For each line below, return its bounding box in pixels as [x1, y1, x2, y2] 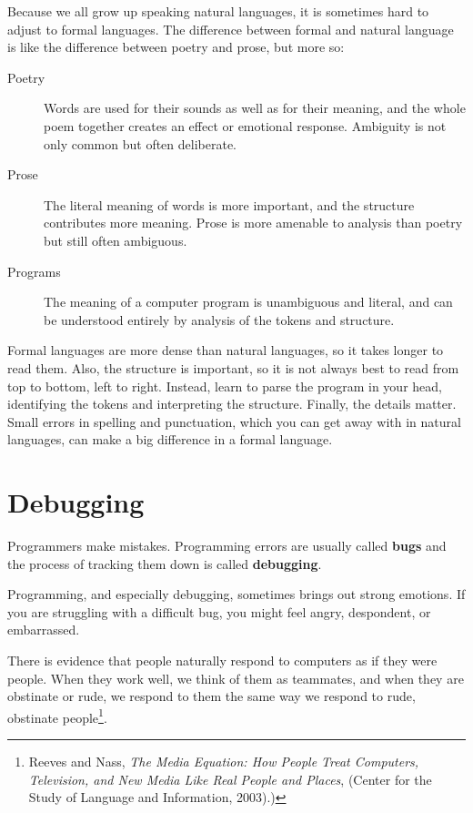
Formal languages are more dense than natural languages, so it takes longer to [7, 340, 444, 360]
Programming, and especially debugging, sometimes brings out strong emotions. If [7, 584, 466, 604]
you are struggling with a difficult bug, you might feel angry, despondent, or [7, 602, 431, 621]
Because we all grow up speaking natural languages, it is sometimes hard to [7, 2, 429, 20]
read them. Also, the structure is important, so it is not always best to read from [7, 358, 459, 377]
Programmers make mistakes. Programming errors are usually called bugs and [7, 536, 447, 554]
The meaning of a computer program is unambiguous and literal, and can [44, 292, 453, 311]
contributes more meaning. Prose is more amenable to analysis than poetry [44, 213, 463, 232]
